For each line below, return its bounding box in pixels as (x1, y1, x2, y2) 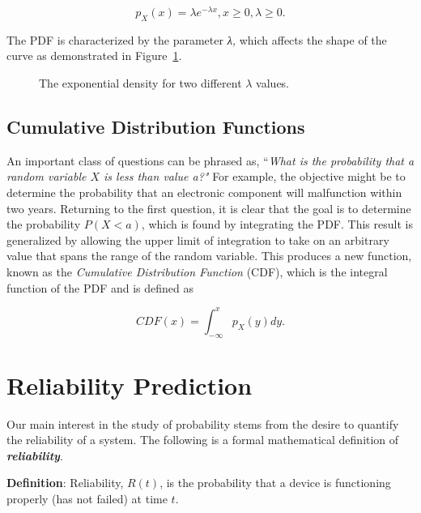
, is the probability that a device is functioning (159, 474, 391, 491)
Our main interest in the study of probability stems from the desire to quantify (6, 415, 399, 432)
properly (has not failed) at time (6, 490, 168, 507)
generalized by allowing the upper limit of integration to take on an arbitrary (6, 231, 389, 248)
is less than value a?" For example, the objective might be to (104, 168, 406, 185)
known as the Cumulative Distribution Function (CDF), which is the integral (6, 263, 388, 280)
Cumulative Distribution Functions (6, 114, 305, 139)
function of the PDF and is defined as (6, 279, 193, 296)
